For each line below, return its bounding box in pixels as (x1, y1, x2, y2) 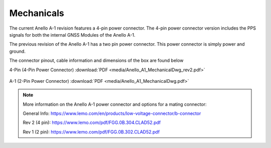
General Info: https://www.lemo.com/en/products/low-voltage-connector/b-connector (23, 110, 201, 116)
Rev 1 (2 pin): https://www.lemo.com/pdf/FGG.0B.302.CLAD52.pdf (23, 128, 160, 135)
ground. (9, 48, 26, 54)
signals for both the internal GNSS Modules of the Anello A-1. (9, 32, 135, 38)
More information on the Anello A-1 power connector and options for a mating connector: (23, 101, 207, 107)
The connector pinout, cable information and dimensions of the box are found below (9, 58, 184, 64)
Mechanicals (9, 8, 65, 19)
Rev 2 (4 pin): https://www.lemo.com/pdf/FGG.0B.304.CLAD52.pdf (23, 119, 161, 125)
